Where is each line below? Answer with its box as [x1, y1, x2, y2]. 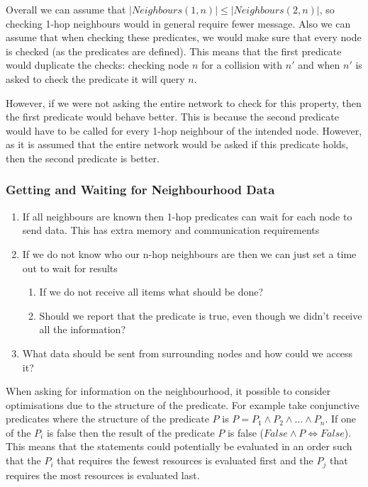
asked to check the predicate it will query [6, 71, 185, 86]
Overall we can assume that [6, 2, 126, 16]
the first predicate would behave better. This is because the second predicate [6, 109, 339, 124]
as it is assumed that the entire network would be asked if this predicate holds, [6, 137, 349, 152]
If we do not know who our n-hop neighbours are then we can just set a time [22, 246, 357, 261]
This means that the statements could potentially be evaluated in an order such [6, 439, 352, 454]
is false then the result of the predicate [46, 425, 215, 440]
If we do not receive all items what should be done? [39, 284, 264, 299]
